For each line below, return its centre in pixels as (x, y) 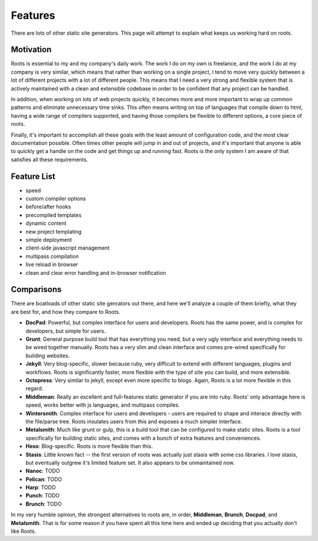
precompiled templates (54, 215)
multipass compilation (52, 256)
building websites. (48, 356)
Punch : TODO (43, 496)
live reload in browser (52, 264)
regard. (34, 389)
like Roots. (24, 531)
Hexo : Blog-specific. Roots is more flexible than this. (89, 446)
